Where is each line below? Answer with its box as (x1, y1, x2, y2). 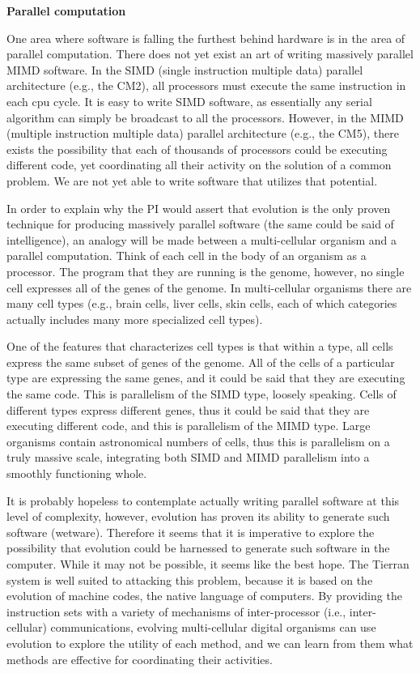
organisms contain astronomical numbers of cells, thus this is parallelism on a (6, 432, 390, 449)
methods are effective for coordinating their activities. (6, 650, 273, 667)
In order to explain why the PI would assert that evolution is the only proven (6, 199, 391, 216)
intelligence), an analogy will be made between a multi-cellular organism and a (6, 231, 397, 248)
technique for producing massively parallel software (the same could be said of (6, 215, 394, 232)
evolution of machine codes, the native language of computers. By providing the (6, 587, 402, 604)
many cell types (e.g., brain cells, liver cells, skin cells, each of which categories (6, 295, 397, 312)
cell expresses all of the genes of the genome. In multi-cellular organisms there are (6, 279, 412, 296)
